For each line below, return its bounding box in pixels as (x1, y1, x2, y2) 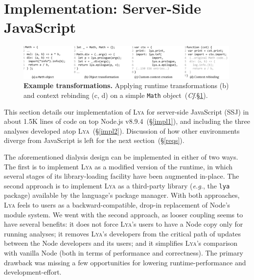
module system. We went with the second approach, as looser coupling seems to (4, 209, 243, 219)
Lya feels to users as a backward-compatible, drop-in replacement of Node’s (4, 199, 231, 210)
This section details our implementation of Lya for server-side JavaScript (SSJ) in (4, 106, 249, 117)
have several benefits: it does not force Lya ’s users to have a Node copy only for (4, 219, 243, 229)
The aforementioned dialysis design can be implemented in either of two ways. (4, 151, 238, 162)
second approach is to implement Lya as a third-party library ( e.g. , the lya (4, 180, 230, 190)
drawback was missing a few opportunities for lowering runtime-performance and (4, 257, 246, 267)
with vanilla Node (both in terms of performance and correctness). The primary (4, 247, 243, 257)
